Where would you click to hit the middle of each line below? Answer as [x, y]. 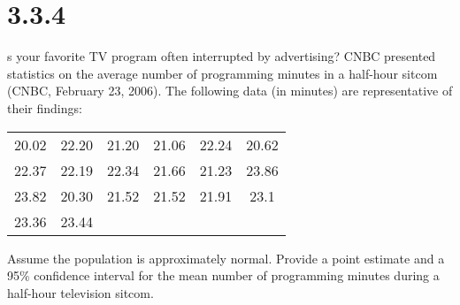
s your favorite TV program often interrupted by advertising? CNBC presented [222, 56]
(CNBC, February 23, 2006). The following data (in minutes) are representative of [230, 91]
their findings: [45, 107]
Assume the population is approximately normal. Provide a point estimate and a [226, 258]
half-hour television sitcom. [80, 292]
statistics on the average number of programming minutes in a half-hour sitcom [222, 73]
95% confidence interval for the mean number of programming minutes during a [223, 275]
